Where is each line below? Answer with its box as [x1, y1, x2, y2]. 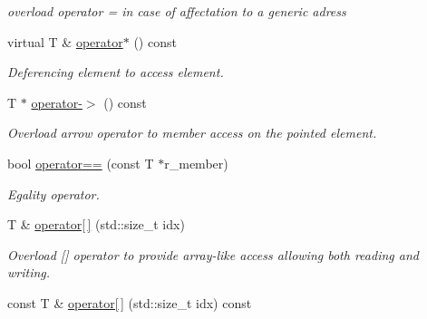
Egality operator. [7, 184, 100, 203]
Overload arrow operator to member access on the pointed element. [7, 123, 377, 142]
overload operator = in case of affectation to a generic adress [7, 2, 346, 20]
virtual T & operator [7, 32, 123, 51]
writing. [7, 263, 51, 282]
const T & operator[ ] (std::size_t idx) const [7, 293, 252, 312]
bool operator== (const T [7, 153, 154, 172]
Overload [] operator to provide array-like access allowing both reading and [7, 245, 419, 264]
